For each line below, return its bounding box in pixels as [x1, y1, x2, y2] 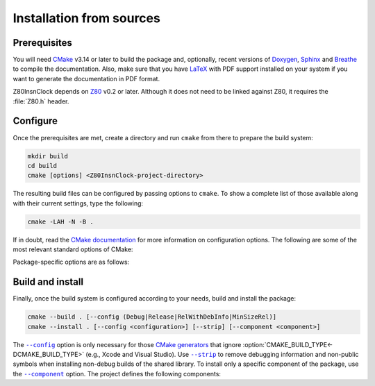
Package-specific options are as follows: [12, 258, 130, 267]
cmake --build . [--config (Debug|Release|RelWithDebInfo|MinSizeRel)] [27, 313, 277, 321]
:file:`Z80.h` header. [12, 97, 69, 106]
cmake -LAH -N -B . [27, 217, 94, 226]
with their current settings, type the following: [12, 199, 144, 208]
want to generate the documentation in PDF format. [12, 74, 160, 83]
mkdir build [27, 152, 69, 160]
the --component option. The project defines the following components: [12, 369, 222, 378]
